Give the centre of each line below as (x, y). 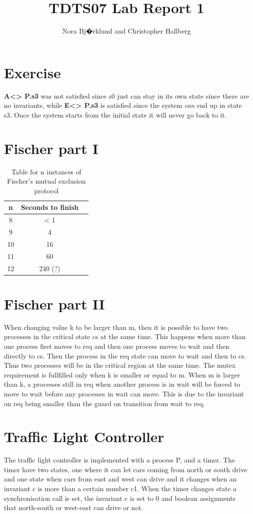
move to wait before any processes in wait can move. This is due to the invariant (124, 393)
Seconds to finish (50, 207)
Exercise (32, 72)
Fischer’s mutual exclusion (46, 181)
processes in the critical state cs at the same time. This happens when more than (125, 336)
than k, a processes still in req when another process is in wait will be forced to (122, 384)
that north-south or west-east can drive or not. (74, 507)
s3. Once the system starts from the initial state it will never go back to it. (115, 114)
